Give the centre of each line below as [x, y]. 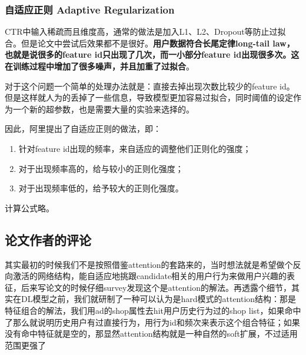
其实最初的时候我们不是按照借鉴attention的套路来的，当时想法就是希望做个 [149, 264]
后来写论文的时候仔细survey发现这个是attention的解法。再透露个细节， [156, 287]
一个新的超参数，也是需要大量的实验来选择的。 [103, 109]
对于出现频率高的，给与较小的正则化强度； [101, 168]
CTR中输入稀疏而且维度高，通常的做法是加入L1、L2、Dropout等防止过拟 [145, 31]
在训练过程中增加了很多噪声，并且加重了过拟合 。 [99, 66]
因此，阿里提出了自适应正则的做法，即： [83, 129]
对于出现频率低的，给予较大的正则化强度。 [101, 188]
